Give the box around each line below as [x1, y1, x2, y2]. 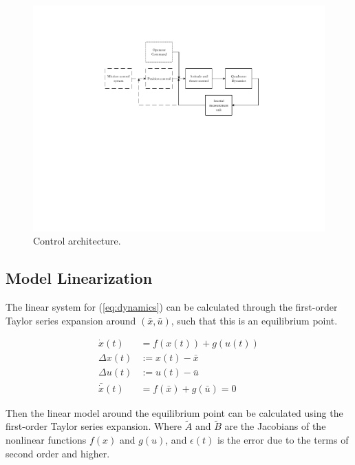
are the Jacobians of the [224, 419, 326, 433]
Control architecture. [33, 234, 121, 248]
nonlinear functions [6, 433, 87, 447]
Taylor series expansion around [6, 313, 136, 327]
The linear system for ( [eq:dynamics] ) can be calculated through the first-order [6, 299, 338, 313]
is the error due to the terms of [217, 433, 349, 447]
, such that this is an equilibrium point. [171, 313, 338, 327]
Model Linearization [6, 267, 153, 289]
